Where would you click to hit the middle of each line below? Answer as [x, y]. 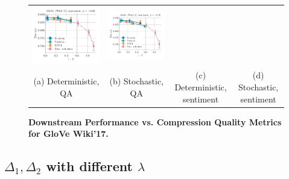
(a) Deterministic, [66, 81]
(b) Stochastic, [137, 81]
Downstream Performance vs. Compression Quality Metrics [155, 121]
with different [89, 166]
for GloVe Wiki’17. [68, 133]
